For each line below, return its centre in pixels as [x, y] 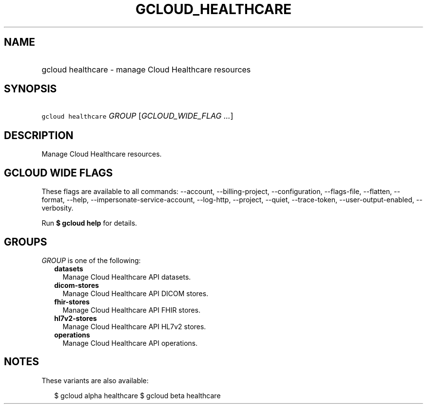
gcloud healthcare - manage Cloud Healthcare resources [146, 69]
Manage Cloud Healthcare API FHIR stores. [132, 310]
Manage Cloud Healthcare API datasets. [127, 277]
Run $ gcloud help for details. [89, 223]
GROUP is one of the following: [91, 260]
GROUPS [26, 242]
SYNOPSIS [30, 89]
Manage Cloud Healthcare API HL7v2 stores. [134, 326]
